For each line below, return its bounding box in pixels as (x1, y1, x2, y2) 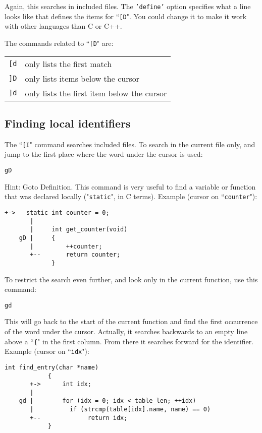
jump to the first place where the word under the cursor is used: (5, 149, 203, 159)
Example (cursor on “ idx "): (5, 346, 89, 356)
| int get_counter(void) (30, 226, 128, 233)
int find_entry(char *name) (5, 363, 99, 371)
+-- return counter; (30, 251, 121, 259)
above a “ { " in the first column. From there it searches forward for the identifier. (5, 336, 254, 346)
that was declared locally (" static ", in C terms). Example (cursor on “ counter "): (5, 191, 257, 202)
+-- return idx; (30, 414, 128, 421)
